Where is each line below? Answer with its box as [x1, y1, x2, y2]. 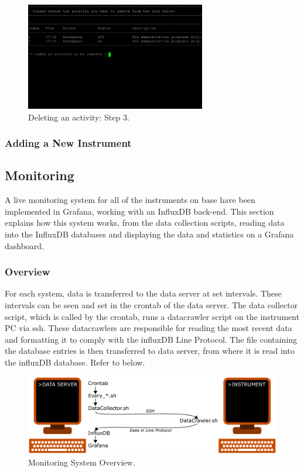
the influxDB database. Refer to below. [5, 356, 145, 368]
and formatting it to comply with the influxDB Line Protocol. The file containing [5, 333, 298, 345]
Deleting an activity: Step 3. [28, 111, 129, 123]
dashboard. [5, 239, 45, 251]
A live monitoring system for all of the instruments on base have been [5, 194, 255, 206]
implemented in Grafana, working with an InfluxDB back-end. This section [5, 205, 274, 217]
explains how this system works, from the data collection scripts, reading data [5, 216, 285, 229]
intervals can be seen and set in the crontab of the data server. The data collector [5, 298, 298, 311]
